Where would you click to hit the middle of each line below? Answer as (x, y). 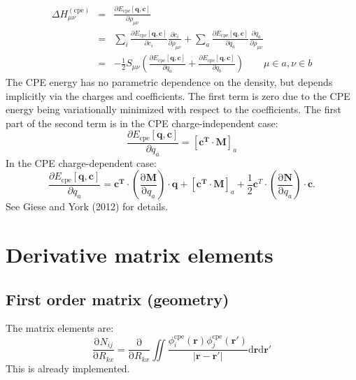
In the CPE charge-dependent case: (81, 162)
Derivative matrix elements (140, 255)
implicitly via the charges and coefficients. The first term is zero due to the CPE (178, 95)
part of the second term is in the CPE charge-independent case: (142, 123)
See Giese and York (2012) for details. (87, 206)
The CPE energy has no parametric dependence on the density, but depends (169, 82)
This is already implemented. (68, 368)
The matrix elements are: (60, 328)
